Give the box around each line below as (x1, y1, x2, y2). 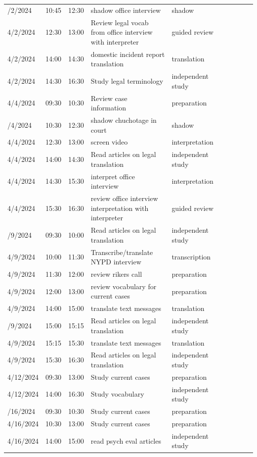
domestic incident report (90, 49, 165, 59)
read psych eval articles (90, 435, 161, 446)
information (90, 102, 127, 113)
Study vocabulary (90, 389, 144, 399)
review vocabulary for (90, 281, 157, 291)
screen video (90, 137, 128, 147)
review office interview (90, 193, 158, 203)
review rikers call (90, 269, 142, 279)
